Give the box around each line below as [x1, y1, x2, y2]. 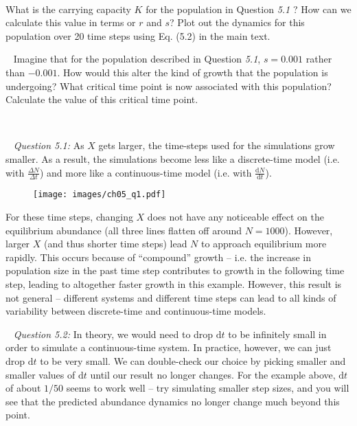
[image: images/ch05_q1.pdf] [33, 190, 166, 200]
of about [5, 381, 41, 395]
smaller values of [5, 367, 76, 381]
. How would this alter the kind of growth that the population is [57, 65, 328, 79]
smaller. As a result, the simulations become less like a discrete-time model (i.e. [5, 151, 340, 166]
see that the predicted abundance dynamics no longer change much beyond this [5, 394, 340, 408]
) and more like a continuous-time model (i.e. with [39, 165, 252, 179]
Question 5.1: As [13, 138, 84, 153]
